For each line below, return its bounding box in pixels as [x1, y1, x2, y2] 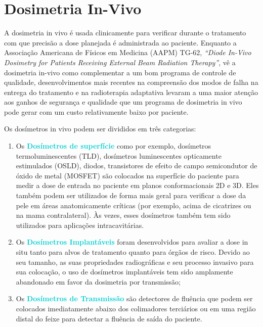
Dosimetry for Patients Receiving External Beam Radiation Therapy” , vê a [4, 57, 236, 67]
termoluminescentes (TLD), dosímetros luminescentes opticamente [16, 150, 222, 161]
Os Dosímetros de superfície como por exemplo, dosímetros [16, 141, 211, 151]
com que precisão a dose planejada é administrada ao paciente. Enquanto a [4, 37, 237, 48]
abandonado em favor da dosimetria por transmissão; [16, 276, 181, 287]
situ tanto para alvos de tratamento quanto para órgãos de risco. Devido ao [16, 247, 250, 257]
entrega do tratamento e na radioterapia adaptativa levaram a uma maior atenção [4, 86, 258, 97]
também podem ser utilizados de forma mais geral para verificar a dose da [16, 190, 246, 201]
